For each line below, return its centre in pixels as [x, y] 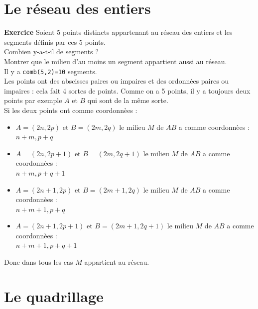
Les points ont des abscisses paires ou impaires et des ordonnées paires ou [117, 81]
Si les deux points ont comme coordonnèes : [71, 110]
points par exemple [33, 100]
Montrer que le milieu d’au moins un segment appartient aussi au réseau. [116, 61]
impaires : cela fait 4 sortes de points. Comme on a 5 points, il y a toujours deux [127, 90]
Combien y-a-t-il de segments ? [51, 51]
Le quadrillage [54, 296]
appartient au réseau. [117, 262]
